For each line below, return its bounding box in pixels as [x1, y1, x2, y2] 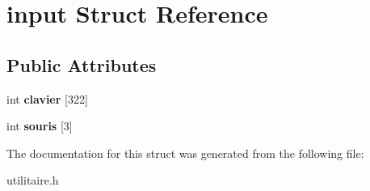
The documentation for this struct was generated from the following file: [6, 144, 364, 161]
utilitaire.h [6, 172, 59, 189]
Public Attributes [6, 52, 157, 77]
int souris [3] [6, 117, 73, 134]
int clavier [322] [6, 90, 88, 107]
